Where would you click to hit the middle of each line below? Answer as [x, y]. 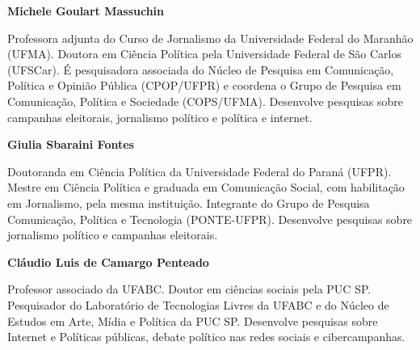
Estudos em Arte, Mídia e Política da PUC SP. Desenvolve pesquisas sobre [193, 320]
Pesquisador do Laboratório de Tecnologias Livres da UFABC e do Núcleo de [198, 304]
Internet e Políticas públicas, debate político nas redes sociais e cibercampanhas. [206, 337]
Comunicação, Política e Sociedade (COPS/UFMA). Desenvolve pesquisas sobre [206, 101]
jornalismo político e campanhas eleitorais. [113, 235]
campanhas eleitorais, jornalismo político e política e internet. [160, 117]
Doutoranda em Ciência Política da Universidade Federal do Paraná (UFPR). [199, 171]
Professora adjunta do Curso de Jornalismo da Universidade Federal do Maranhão [210, 38]
